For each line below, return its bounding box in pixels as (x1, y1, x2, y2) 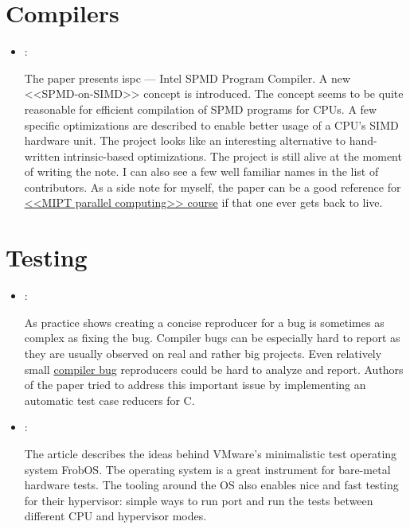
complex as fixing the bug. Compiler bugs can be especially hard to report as (24, 329, 400, 346)
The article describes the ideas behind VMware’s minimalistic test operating (24, 445, 397, 461)
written (24, 147, 61, 164)
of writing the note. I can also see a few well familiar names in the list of (24, 163, 379, 180)
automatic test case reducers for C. (24, 391, 195, 408)
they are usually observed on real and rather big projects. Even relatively (24, 344, 382, 361)
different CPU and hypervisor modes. (24, 508, 207, 524)
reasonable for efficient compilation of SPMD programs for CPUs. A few (24, 100, 377, 117)
